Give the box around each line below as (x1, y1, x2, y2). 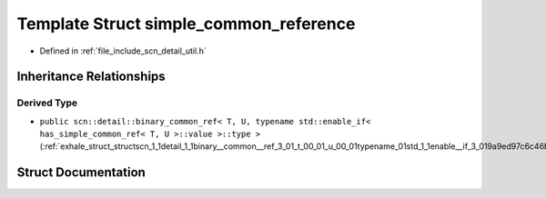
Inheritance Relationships (16, 69, 166, 84)
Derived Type (16, 96, 77, 109)
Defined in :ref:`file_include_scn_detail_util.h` (39, 45, 207, 56)
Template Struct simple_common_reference (16, 14, 356, 34)
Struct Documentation (16, 164, 146, 181)
